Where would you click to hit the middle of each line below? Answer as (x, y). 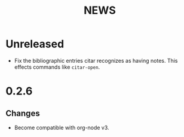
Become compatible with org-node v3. (62, 127)
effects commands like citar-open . (57, 67)
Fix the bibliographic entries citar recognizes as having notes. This (96, 60)
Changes (23, 113)
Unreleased (35, 44)
